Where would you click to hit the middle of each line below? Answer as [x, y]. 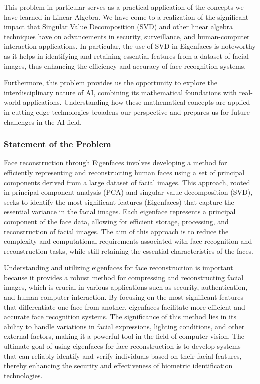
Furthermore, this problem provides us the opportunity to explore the [111, 82]
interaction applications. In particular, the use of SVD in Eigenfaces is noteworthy [130, 46]
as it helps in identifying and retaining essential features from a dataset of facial [126, 55]
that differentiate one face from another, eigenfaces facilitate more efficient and [125, 307]
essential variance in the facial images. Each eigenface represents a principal [120, 212]
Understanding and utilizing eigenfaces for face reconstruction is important [119, 268]
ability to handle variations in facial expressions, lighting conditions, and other [124, 326]
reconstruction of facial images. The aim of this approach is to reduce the [116, 231]
